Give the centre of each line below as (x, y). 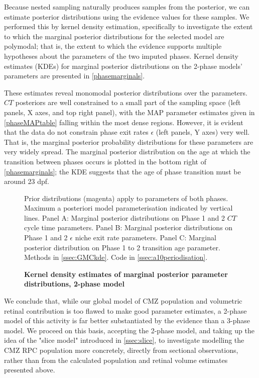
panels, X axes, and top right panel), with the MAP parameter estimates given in (129, 112)
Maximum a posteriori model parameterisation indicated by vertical (128, 208)
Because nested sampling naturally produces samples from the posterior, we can (127, 7)
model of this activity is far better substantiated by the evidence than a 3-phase (127, 320)
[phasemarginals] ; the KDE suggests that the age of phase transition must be (122, 171)
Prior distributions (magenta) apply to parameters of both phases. (126, 198)
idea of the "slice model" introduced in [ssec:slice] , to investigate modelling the (124, 340)
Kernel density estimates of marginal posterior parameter (126, 274)
